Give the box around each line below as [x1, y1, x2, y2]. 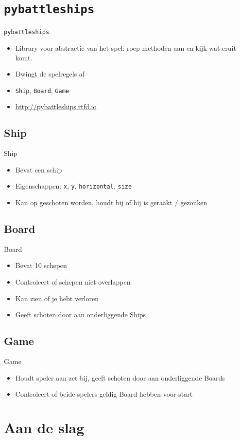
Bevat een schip [15, 164, 62, 174]
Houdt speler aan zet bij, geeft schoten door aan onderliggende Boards [15, 372, 225, 383]
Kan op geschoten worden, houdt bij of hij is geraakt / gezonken [15, 197, 207, 207]
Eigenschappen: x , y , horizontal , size [15, 181, 132, 191]
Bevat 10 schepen [15, 260, 67, 270]
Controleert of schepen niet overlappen [15, 276, 131, 287]
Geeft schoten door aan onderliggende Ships [15, 309, 146, 320]
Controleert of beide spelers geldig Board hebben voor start [15, 389, 193, 399]
